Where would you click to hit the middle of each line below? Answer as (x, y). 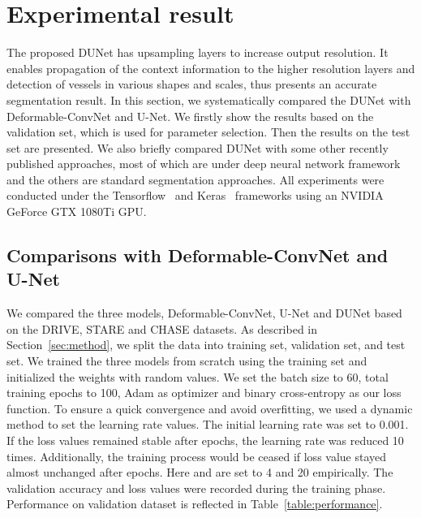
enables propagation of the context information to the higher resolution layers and (211, 68)
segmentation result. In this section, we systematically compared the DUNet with (209, 99)
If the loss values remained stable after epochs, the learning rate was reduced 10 (205, 440)
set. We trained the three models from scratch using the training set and (187, 361)
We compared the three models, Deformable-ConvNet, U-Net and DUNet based (204, 313)
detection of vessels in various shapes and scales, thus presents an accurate (192, 84)
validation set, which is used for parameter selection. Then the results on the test (208, 132)
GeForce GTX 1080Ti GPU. (77, 212)
